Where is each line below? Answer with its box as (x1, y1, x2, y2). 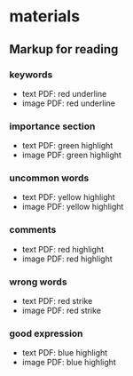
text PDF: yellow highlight (21, 192, 115, 203)
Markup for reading (9, 42, 119, 57)
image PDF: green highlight (21, 149, 122, 161)
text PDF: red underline (21, 88, 107, 99)
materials (9, 6, 81, 27)
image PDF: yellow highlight (21, 202, 124, 212)
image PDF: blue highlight (21, 357, 117, 368)
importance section (9, 120, 96, 132)
